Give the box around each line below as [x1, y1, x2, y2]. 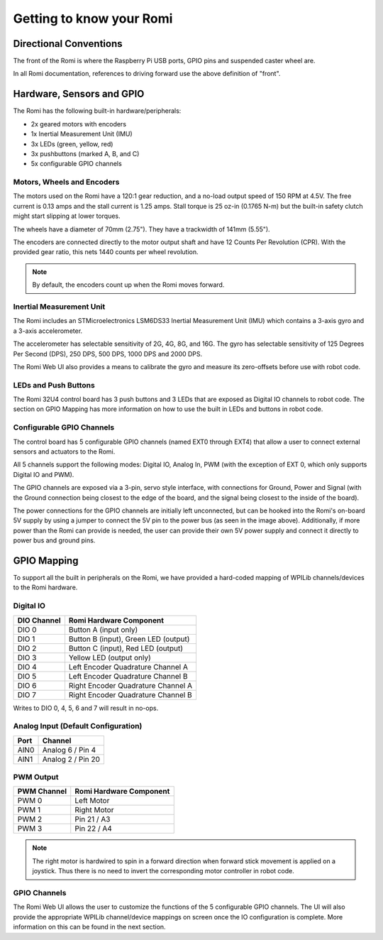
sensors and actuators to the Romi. [13, 447, 116, 456]
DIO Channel [17, 615, 61, 625]
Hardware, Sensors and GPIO [13, 88, 145, 100]
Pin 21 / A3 [74, 814, 111, 824]
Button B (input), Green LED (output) [68, 634, 190, 644]
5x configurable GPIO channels [30, 160, 122, 168]
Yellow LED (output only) [68, 652, 152, 662]
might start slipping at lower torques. [13, 212, 121, 220]
